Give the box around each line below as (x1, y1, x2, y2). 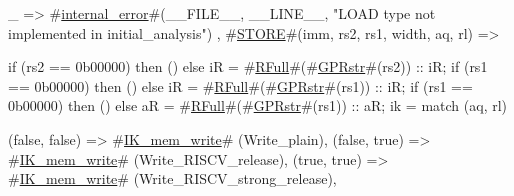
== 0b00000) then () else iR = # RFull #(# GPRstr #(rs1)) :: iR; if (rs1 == (8, 75, 473, 96)
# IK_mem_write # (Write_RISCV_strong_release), (8, 168, 337, 189)
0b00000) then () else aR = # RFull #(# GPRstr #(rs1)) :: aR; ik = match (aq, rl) (8, 95, 508, 116)
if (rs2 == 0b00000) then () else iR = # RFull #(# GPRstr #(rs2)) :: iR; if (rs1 (8, 56, 488, 77)
